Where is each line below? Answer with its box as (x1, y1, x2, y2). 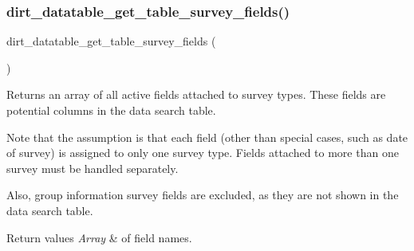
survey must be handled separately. (6, 159, 179, 176)
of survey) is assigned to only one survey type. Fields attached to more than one (6, 144, 399, 161)
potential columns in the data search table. (6, 102, 216, 118)
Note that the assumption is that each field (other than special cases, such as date (6, 128, 408, 145)
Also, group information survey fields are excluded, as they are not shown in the (6, 186, 399, 203)
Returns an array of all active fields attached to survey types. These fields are (6, 86, 386, 103)
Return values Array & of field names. (6, 229, 192, 245)
